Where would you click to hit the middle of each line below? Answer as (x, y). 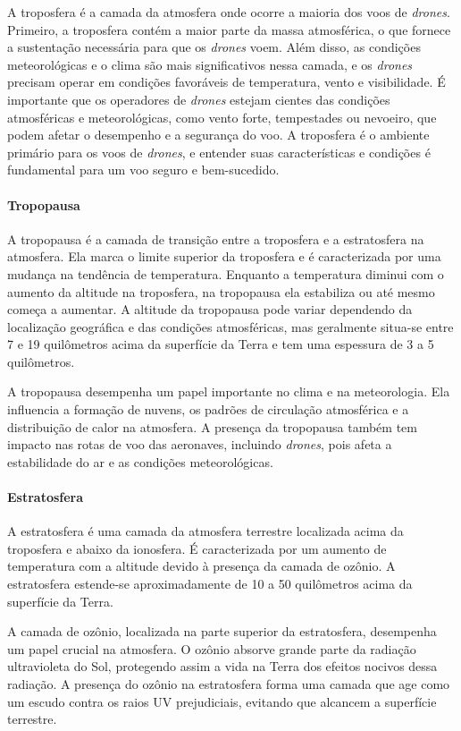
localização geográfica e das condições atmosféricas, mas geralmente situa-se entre (230, 326)
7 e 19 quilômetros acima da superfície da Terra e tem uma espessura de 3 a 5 (221, 344)
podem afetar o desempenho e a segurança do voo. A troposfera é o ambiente (218, 135)
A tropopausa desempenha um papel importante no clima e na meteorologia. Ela (229, 391)
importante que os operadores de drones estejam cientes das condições (199, 99)
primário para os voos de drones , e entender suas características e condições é (219, 152)
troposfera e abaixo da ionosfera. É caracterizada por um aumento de (197, 548)
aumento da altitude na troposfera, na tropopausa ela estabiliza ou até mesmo (221, 291)
